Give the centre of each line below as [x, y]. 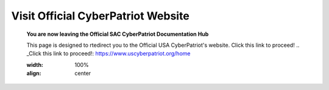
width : [35, 64]
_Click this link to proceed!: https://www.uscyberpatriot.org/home [108, 54]
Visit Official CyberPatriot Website [101, 16]
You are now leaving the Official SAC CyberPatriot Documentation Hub [118, 34]
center [83, 74]
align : [34, 74]
